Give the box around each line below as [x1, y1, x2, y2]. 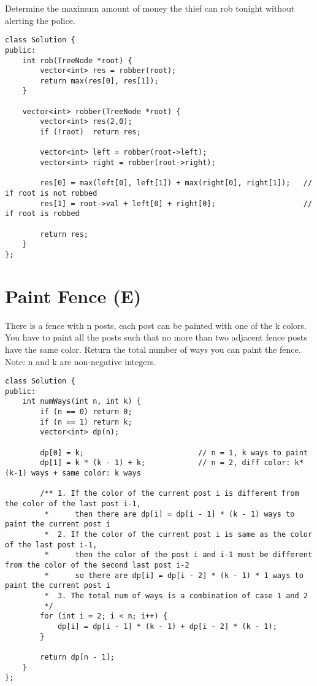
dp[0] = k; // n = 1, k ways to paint [40, 448, 308, 457]
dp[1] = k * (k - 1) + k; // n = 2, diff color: [40, 458, 291, 468]
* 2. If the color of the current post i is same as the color [44, 530, 313, 539]
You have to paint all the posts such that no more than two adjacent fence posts [5, 331, 307, 344]
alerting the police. [5, 13, 75, 26]
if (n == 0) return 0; [40, 407, 132, 417]
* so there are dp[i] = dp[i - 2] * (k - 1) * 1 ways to [44, 571, 304, 580]
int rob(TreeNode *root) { [22, 56, 132, 65]
